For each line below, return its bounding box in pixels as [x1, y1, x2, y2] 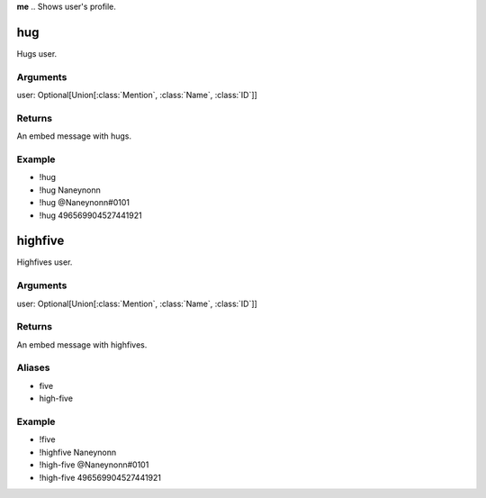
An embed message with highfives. [16, 339, 148, 350]
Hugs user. [16, 48, 58, 59]
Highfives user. [16, 257, 73, 267]
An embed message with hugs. [16, 131, 132, 141]
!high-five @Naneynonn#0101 [39, 459, 149, 470]
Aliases [16, 361, 50, 374]
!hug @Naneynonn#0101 [39, 197, 130, 208]
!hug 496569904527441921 [39, 210, 143, 221]
